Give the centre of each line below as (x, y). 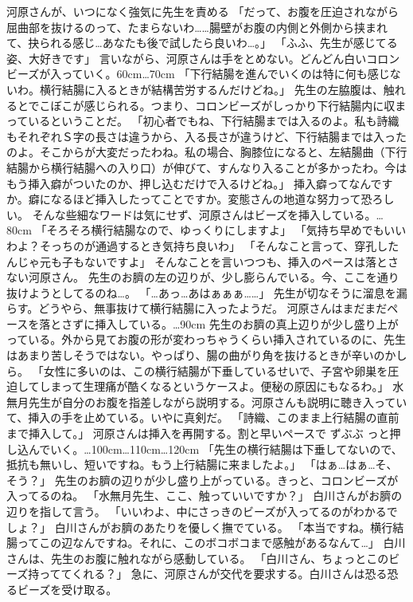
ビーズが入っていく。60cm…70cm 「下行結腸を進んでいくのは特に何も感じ (198, 74)
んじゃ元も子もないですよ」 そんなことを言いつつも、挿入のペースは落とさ (203, 261)
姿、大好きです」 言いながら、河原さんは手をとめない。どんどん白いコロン (203, 58)
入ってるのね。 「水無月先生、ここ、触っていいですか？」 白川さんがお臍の (205, 496)
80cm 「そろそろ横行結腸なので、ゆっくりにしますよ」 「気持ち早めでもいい (206, 230)
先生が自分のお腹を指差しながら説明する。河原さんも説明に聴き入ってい (218, 401)
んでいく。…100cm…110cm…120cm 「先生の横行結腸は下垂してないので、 (215, 449)
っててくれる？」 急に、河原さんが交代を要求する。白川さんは (202, 574)
